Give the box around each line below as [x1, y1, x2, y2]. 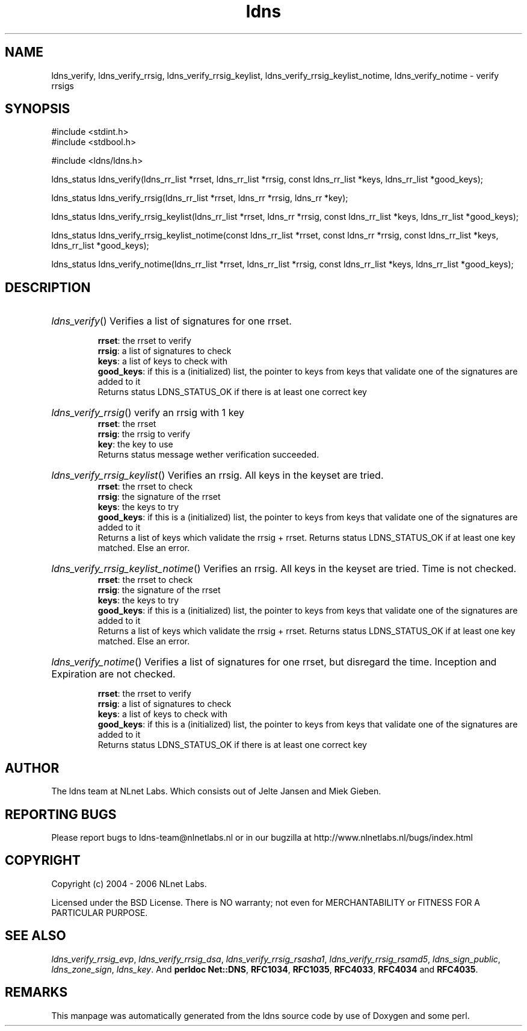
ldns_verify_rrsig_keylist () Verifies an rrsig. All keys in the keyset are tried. [51, 469, 384, 482]
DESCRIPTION [5, 279, 91, 295]
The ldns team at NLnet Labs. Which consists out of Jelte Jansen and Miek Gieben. [51, 786, 381, 797]
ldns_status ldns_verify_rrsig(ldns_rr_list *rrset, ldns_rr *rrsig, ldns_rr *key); [51, 193, 348, 204]
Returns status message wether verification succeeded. [97, 449, 319, 460]
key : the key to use [97, 439, 173, 450]
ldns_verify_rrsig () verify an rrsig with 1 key [51, 406, 245, 419]
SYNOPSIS [5, 101, 70, 117]
